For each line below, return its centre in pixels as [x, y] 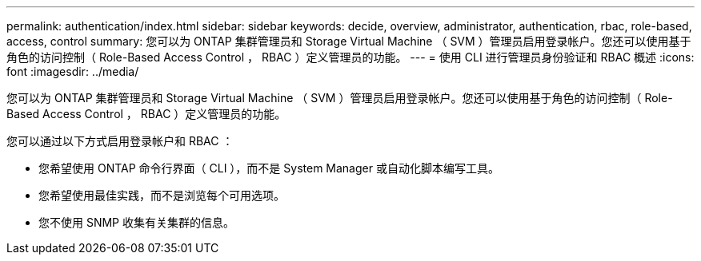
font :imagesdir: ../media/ [73, 71]
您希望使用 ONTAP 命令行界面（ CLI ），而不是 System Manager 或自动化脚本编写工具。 [269, 168]
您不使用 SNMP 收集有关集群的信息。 [136, 222]
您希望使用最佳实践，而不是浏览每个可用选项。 [162, 195]
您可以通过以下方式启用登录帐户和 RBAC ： [120, 141]
